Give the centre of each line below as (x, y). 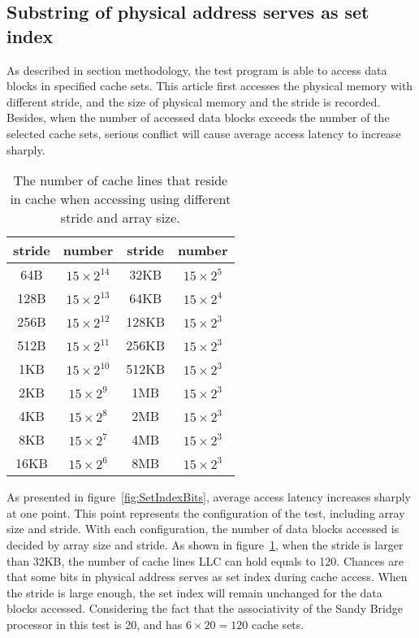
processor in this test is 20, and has (95, 624)
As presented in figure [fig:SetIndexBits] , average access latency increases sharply (209, 497)
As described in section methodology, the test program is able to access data (197, 69)
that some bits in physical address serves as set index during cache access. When (207, 577)
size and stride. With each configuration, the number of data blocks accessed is (203, 529)
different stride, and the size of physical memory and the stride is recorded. (194, 101)
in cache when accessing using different (121, 199)
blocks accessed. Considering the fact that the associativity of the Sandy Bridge (205, 608)
